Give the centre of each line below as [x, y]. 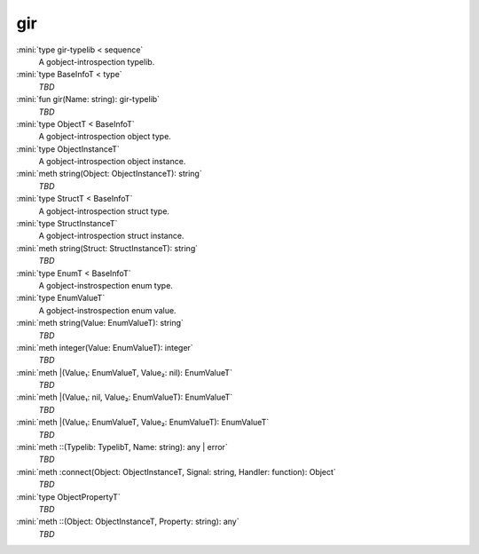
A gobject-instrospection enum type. [106, 285]
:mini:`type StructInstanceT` [67, 224]
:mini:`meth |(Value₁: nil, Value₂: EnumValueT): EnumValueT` [125, 397]
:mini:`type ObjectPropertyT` [69, 496]
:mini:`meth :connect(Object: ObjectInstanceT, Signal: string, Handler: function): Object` [176, 471]
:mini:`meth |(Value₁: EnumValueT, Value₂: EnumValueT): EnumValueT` [143, 423]
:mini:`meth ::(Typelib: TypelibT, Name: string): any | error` [122, 447]
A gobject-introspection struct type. [104, 211]
